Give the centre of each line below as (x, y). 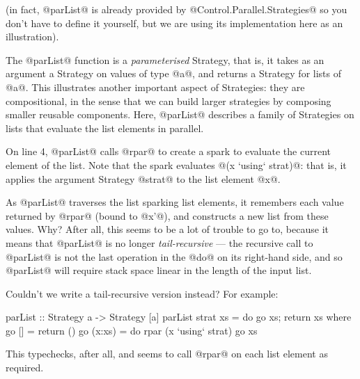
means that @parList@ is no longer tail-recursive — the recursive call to (159, 242)
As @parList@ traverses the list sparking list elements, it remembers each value (175, 202)
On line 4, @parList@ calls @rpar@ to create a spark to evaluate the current (168, 151)
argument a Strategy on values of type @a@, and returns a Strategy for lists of (174, 73)
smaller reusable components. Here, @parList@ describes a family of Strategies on (180, 114)
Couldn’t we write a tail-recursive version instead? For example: (142, 293)
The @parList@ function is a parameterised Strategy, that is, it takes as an (165, 59)
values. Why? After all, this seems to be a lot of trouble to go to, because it (167, 229)
